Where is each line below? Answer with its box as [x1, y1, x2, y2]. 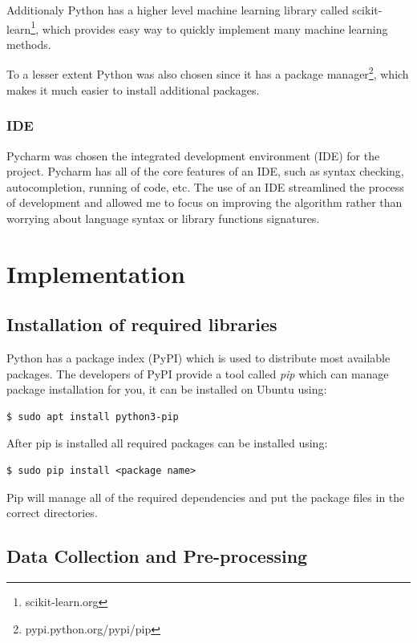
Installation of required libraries [6, 312, 277, 337]
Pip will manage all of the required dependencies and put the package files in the [6, 488, 405, 505]
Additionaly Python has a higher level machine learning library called [6, 2, 349, 18]
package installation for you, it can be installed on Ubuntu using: [6, 381, 327, 398]
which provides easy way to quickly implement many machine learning [42, 20, 388, 37]
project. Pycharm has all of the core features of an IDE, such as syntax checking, [6, 163, 404, 180]
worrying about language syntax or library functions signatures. [6, 209, 320, 226]
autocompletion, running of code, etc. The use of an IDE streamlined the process [6, 178, 404, 195]
